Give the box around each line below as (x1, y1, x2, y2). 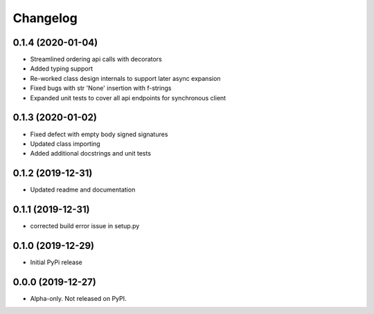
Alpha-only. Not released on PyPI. (30, 294, 127, 302)
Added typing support (30, 64, 93, 73)
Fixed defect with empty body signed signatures (30, 130, 168, 138)
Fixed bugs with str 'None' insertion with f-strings (30, 84, 172, 93)
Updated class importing (30, 139, 100, 148)
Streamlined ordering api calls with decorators (30, 55, 162, 64)
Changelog (12, 10, 78, 26)
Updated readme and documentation (30, 185, 136, 194)
